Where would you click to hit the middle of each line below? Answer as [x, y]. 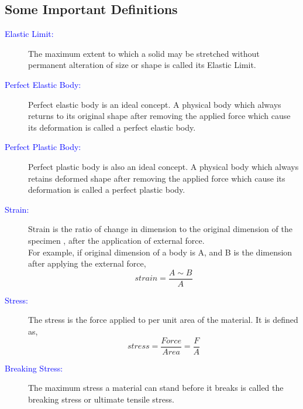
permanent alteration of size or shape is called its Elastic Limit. [142, 65]
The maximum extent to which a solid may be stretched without [144, 53]
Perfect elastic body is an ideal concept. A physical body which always [155, 104]
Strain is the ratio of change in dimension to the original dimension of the [160, 229]
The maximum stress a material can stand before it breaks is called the [156, 388]
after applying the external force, [87, 263]
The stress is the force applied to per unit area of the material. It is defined [163, 320]
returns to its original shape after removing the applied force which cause [159, 116]
